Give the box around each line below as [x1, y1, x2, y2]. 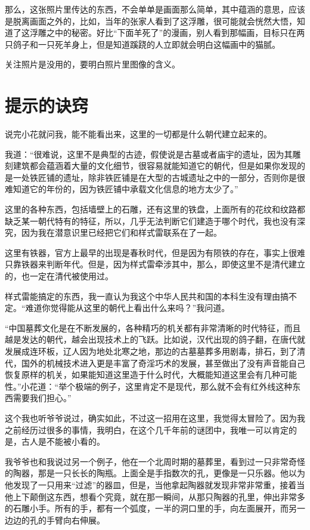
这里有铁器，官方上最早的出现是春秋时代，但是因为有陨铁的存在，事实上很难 [5, 246, 305, 258]
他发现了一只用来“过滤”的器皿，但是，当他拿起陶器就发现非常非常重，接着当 [5, 478, 305, 491]
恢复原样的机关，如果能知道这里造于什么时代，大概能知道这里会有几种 [5, 368, 280, 381]
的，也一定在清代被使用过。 [5, 270, 113, 282]
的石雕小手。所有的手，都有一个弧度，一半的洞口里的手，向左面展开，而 [5, 502, 289, 514]
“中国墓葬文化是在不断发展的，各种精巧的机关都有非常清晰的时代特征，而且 [5, 321, 301, 334]
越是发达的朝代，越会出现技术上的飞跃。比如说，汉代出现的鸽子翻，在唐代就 [5, 333, 305, 346]
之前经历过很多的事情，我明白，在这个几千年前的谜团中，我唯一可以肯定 [5, 423, 289, 436]
